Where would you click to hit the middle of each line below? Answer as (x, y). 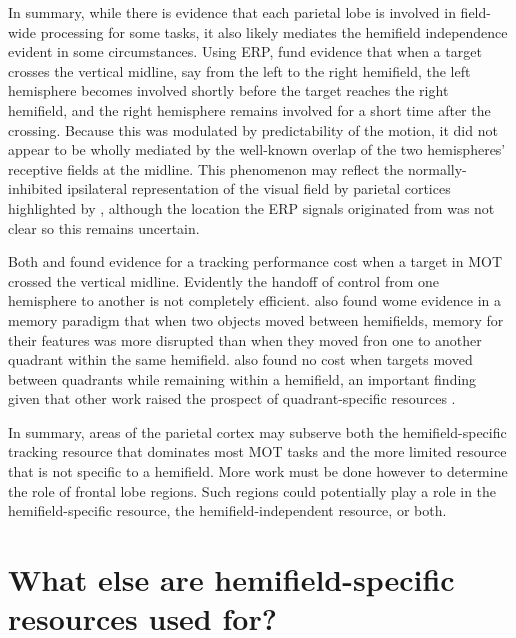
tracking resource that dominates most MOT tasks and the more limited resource (257, 451)
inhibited (35, 188)
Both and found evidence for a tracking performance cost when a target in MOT (255, 261)
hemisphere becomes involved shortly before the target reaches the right (228, 90)
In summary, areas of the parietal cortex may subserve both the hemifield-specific (257, 431)
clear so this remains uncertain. (104, 227)
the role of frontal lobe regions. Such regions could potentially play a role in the (252, 490)
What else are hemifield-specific (231, 579)
